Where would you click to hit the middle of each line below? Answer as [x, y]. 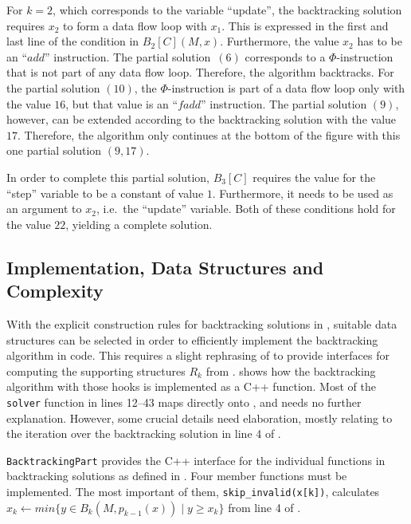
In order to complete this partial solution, [108, 177]
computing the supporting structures [96, 370]
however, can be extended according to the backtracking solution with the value [202, 119]
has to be [380, 41]
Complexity [55, 291]
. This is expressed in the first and [305, 25]
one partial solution [54, 150]
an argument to [44, 209]
